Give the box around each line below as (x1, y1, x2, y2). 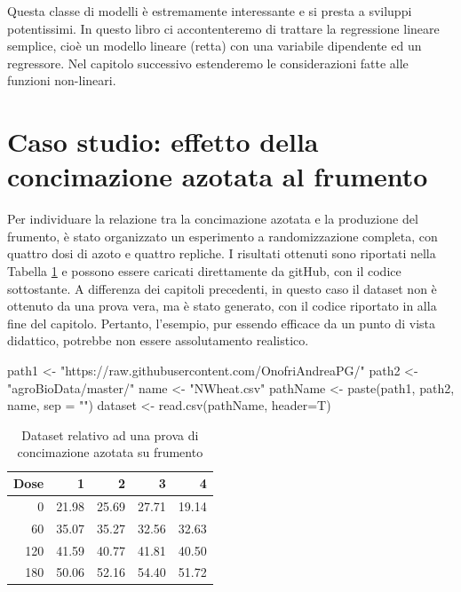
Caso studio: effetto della (7, 123, 319, 160)
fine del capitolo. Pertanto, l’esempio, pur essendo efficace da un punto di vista (7, 313, 436, 332)
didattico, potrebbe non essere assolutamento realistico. (7, 331, 309, 350)
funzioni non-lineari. (7, 71, 116, 90)
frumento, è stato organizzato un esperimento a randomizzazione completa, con (7, 226, 438, 245)
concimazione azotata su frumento (17, 443, 203, 462)
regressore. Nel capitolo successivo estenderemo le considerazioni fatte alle (7, 53, 409, 72)
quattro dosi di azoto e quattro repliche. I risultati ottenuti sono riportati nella (7, 244, 436, 263)
